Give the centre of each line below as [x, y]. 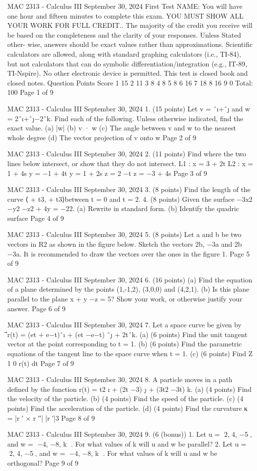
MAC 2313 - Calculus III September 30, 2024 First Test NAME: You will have [125, 6]
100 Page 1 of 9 [31, 92]
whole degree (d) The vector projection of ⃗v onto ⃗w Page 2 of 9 [102, 137]
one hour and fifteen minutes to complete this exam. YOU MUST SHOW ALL [126, 15]
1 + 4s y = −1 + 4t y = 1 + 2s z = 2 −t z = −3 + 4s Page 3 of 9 [107, 173]
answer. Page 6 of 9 [36, 308]
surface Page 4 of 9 [36, 218]
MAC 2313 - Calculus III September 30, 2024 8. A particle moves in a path [120, 379]
